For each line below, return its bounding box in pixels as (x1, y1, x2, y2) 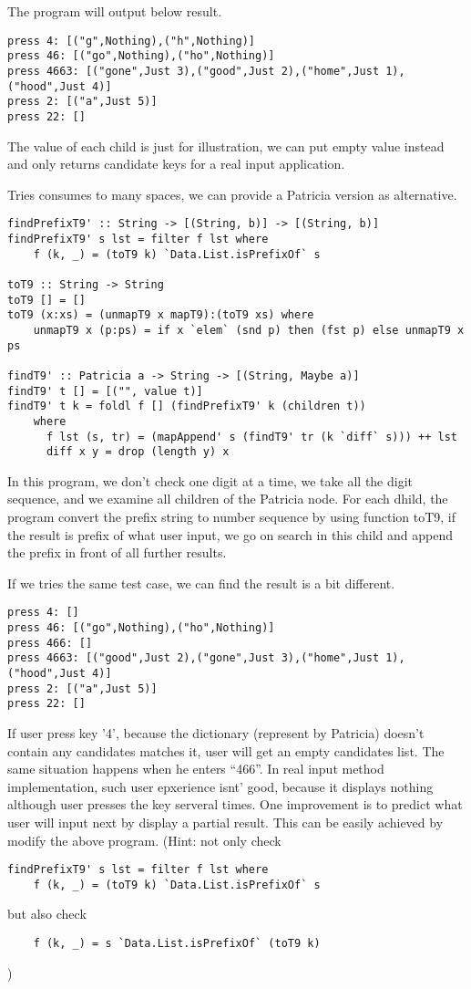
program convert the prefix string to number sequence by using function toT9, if (7, 507, 456, 526)
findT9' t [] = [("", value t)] (7, 384, 203, 398)
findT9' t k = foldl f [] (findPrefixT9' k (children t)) (7, 400, 366, 413)
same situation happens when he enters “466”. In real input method (7, 759, 384, 778)
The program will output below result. (7, 2, 222, 20)
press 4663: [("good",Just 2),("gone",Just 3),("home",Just (7, 651, 380, 665)
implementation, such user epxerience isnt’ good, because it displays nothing (7, 776, 434, 796)
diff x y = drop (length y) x (46, 445, 230, 459)
